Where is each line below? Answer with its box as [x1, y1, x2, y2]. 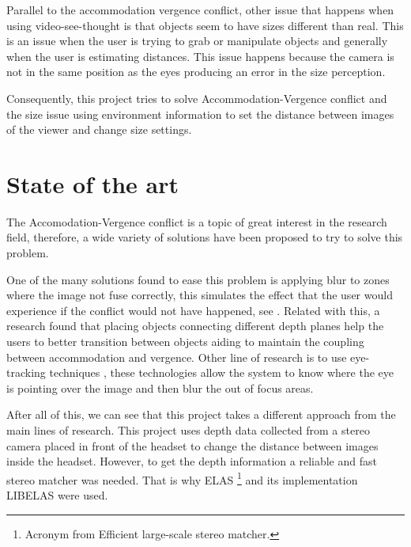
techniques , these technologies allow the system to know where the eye [49, 364, 394, 381]
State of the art [6, 167, 179, 199]
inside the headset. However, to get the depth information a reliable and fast [6, 453, 377, 469]
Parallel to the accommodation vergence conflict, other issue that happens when [6, 2, 394, 17]
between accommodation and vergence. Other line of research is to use [6, 348, 347, 365]
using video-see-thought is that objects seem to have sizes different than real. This [6, 17, 404, 33]
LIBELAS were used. [6, 487, 108, 503]
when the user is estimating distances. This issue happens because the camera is [6, 47, 394, 64]
